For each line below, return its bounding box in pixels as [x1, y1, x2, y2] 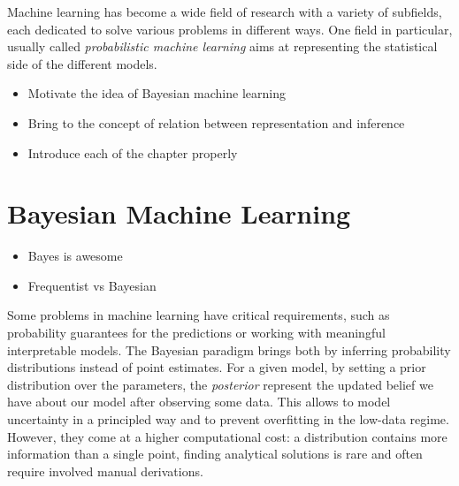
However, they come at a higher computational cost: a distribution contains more [7, 427, 448, 445]
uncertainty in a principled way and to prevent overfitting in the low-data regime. [7, 410, 449, 429]
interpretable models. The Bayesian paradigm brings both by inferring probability [7, 340, 451, 359]
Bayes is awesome [27, 247, 123, 265]
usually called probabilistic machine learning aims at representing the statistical [7, 37, 438, 56]
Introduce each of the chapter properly [27, 143, 238, 162]
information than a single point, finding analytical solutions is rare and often [7, 444, 423, 463]
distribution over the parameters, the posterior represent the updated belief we [7, 375, 433, 393]
